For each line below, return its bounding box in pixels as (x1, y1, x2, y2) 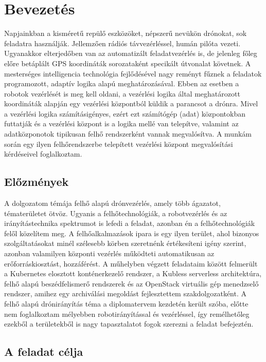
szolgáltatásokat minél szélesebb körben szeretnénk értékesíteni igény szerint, (4, 238, 246, 249)
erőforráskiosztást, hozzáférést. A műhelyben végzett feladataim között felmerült (4, 258, 258, 269)
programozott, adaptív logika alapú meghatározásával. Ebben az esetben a (4, 78, 239, 89)
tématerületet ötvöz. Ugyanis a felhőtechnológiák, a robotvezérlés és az (4, 207, 227, 218)
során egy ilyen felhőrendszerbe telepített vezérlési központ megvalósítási (4, 138, 233, 149)
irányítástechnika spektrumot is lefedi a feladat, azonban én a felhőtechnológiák (4, 218, 255, 228)
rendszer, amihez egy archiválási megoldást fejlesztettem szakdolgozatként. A (4, 288, 246, 299)
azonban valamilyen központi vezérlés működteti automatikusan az (4, 248, 215, 259)
